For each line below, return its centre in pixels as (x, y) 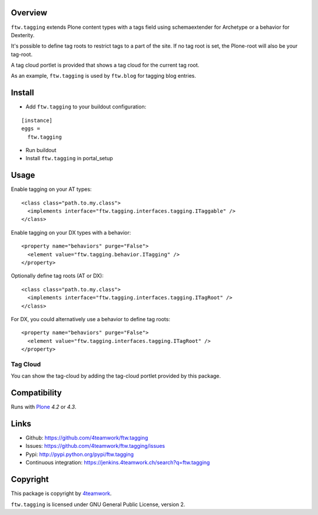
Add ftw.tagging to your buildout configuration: (86, 107)
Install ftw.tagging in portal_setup (69, 159)
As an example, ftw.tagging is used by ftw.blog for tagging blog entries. (104, 76)
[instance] (37, 120)
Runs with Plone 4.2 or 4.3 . (44, 407)
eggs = (31, 129)
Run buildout (41, 150)
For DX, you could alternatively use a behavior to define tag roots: (91, 319)
